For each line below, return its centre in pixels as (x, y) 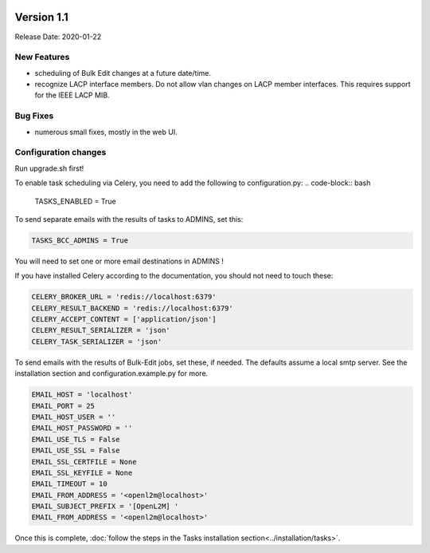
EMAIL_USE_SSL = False (76, 450)
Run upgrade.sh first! (49, 168)
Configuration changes (61, 152)
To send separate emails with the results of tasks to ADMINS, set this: (129, 219)
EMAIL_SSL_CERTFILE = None (84, 462)
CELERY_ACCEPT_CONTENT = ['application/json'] (124, 320)
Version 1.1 (42, 17)
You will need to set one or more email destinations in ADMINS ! (119, 261)
